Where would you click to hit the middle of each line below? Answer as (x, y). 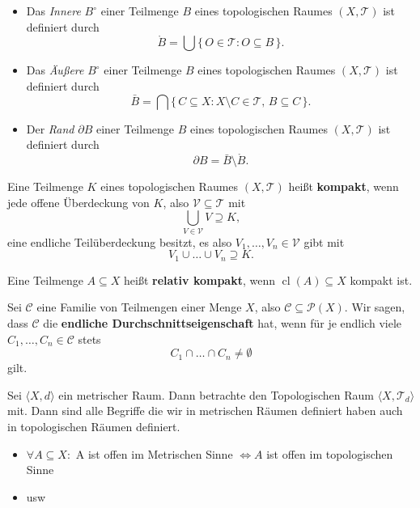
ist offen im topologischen (330, 453)
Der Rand (50, 128)
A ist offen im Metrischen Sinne (154, 453)
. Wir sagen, (375, 307)
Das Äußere (55, 70)
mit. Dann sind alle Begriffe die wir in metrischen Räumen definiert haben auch (205, 411)
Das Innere (53, 11)
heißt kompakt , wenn (344, 186)
